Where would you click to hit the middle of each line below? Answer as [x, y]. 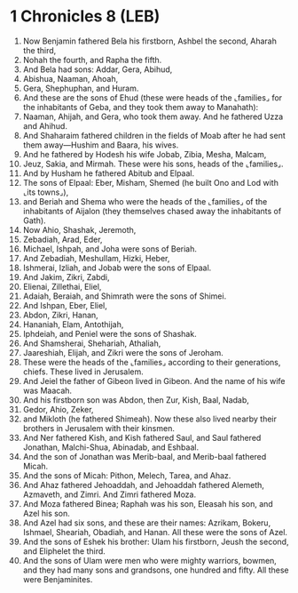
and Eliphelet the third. [64, 551]
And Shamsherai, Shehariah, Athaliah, [92, 343]
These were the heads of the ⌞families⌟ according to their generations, [152, 362]
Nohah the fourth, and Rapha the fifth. [92, 60]
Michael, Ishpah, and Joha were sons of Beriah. [110, 248]
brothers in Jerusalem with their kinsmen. [99, 428]
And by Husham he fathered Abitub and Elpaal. [108, 173]
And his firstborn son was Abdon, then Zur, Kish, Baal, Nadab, [136, 400]
